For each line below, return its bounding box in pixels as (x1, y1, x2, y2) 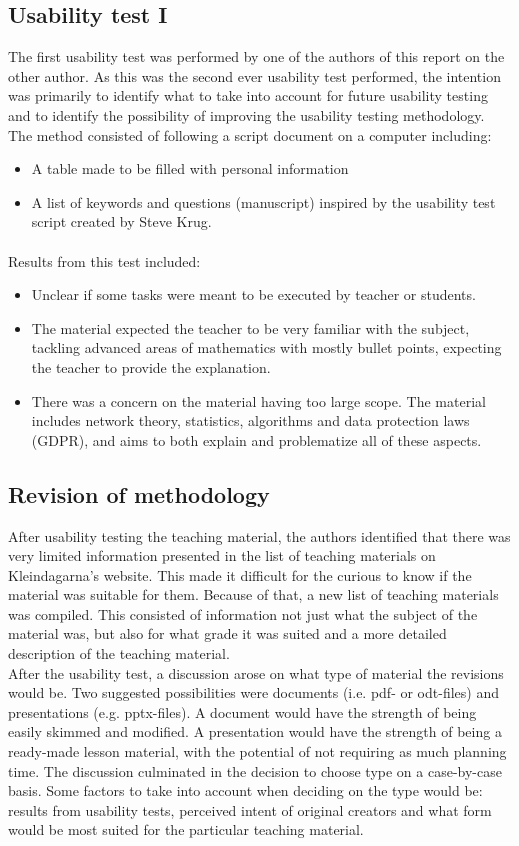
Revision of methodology (8, 478, 270, 509)
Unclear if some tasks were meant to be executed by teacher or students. (31, 284, 476, 305)
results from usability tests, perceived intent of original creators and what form (8, 799, 492, 820)
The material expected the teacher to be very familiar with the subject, (31, 317, 470, 338)
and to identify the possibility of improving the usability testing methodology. (8, 104, 485, 125)
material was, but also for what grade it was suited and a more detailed (8, 623, 447, 644)
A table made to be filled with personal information (31, 158, 349, 179)
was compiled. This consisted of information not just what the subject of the (8, 603, 478, 624)
